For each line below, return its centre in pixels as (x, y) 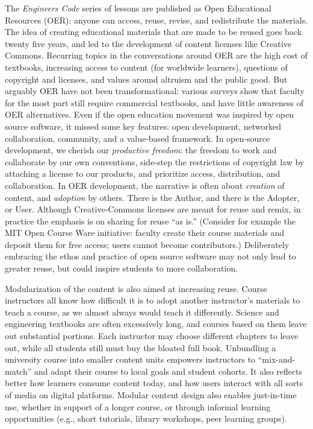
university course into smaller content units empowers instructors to (130, 359)
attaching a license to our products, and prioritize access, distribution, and (143, 173)
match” (18, 371)
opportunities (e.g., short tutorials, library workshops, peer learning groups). (146, 418)
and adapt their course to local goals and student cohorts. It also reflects (168, 371)
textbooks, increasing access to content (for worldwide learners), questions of (146, 67)
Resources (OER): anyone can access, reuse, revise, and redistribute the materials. (156, 20)
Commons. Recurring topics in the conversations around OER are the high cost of (156, 55)
